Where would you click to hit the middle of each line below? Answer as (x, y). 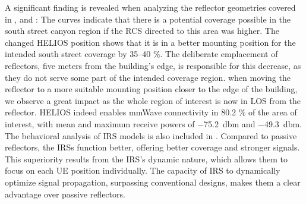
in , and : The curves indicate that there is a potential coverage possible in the (148, 19)
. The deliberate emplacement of (219, 54)
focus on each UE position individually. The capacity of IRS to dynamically (143, 170)
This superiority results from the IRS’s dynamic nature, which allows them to (146, 159)
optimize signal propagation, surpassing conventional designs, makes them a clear (153, 182)
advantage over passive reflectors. (65, 194)
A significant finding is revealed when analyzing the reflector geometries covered (150, 7)
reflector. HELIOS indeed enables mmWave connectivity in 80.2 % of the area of (151, 112)
